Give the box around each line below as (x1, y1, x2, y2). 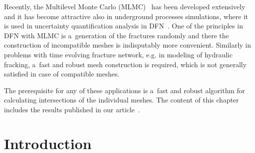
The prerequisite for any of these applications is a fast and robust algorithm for (4, 85, 245, 95)
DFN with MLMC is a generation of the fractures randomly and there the (4, 30, 229, 40)
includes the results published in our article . (4, 104, 140, 114)
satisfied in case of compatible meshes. (4, 69, 120, 79)
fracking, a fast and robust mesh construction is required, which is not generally (4, 59, 247, 69)
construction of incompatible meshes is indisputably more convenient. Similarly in (4, 40, 252, 50)
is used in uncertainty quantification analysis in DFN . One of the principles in (4, 21, 243, 31)
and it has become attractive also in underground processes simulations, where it (4, 11, 248, 21)
